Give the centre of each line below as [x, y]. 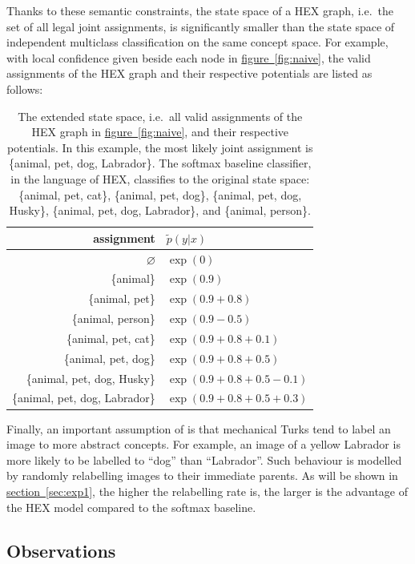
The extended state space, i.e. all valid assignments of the [160, 116]
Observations [61, 550]
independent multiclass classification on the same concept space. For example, [197, 42]
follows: [25, 89]
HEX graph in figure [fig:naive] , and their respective [160, 132]
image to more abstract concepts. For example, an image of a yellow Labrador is [203, 444]
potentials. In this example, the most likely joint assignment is [160, 147]
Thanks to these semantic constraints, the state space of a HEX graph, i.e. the [200, 10]
